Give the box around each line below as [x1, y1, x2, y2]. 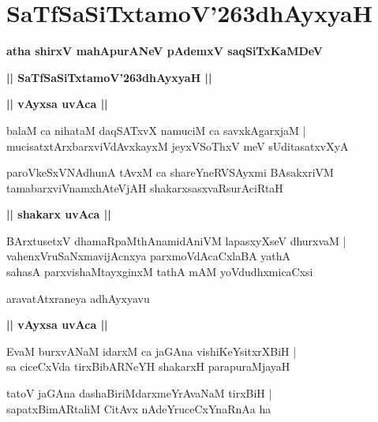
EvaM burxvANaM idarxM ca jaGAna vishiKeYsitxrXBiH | [6, 342, 297, 359]
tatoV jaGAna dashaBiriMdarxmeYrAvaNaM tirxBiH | [6, 385, 272, 401]
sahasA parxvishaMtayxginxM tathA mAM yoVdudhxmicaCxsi [6, 263, 313, 280]
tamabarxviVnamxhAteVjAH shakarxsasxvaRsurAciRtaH [6, 179, 283, 196]
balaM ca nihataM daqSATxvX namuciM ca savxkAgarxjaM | [6, 121, 306, 138]
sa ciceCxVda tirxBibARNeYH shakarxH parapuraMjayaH [6, 358, 290, 375]
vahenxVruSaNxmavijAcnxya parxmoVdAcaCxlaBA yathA [6, 248, 291, 264]
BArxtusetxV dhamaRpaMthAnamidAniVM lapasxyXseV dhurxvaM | [6, 232, 346, 248]
